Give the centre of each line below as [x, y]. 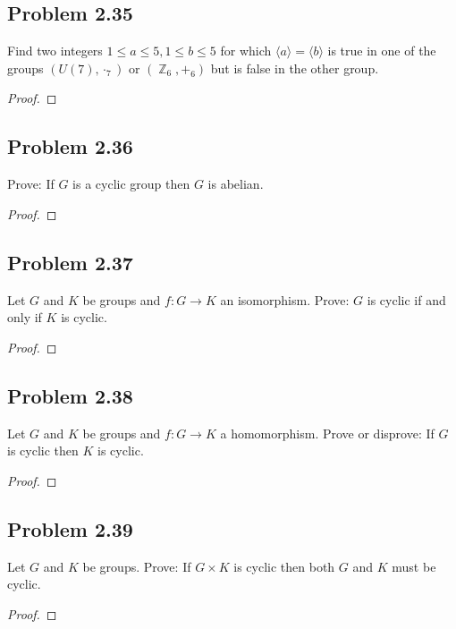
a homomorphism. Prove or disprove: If [327, 433]
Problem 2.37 [70, 262]
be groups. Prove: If [137, 566]
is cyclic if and [406, 299]
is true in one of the [382, 51]
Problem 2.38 [70, 395]
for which [246, 51]
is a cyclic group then [131, 184]
